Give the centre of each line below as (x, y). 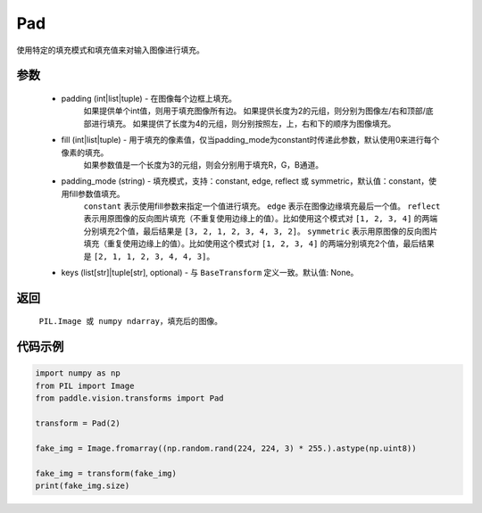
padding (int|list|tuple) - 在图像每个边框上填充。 (149, 98)
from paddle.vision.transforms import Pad (129, 398)
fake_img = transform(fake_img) (106, 473)
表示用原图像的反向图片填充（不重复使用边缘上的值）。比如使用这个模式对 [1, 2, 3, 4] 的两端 (261, 219)
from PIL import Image (85, 385)
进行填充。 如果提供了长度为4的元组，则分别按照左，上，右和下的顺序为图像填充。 (243, 123)
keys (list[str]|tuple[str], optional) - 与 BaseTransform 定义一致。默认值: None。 (210, 273)
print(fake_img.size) (83, 485)
